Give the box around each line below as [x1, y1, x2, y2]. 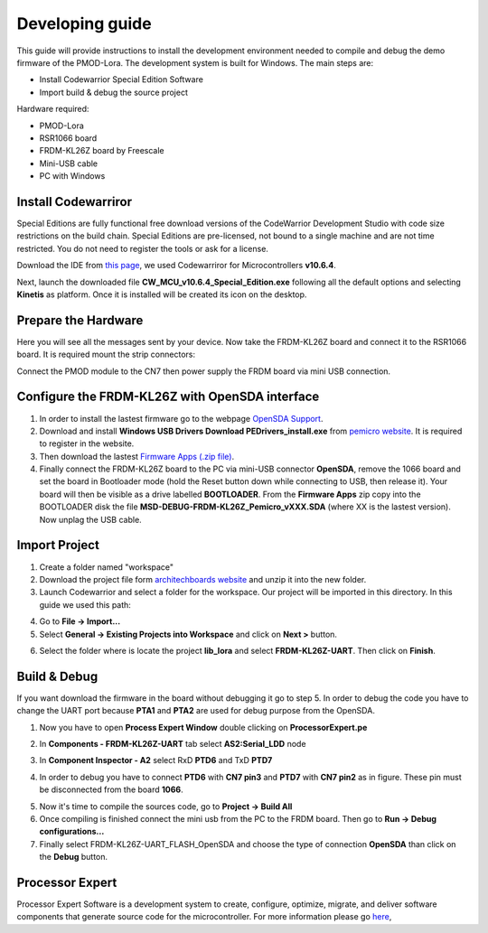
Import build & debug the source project [39, 87, 189, 98]
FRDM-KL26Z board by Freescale [39, 145, 164, 156]
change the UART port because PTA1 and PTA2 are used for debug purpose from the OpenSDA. [16, 705, 375, 716]
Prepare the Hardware [16, 313, 144, 328]
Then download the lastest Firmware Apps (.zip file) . [39, 451, 235, 462]
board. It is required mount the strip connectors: [16, 349, 196, 360]
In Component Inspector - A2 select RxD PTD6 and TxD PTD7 [39, 755, 273, 766]
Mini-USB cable [39, 158, 99, 169]
